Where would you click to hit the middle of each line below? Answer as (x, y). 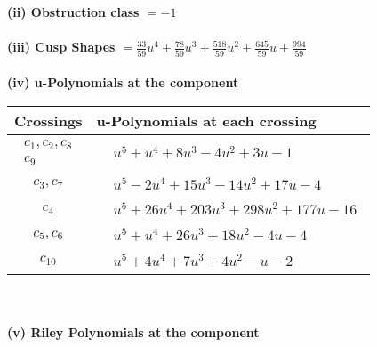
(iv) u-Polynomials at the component (123, 82)
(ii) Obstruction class (73, 12)
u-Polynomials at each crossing (206, 120)
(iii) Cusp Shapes (61, 47)
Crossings (48, 120)
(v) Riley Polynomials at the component (133, 332)
